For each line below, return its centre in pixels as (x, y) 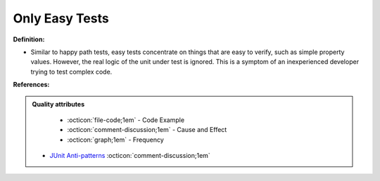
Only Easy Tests (61, 18)
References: (31, 85)
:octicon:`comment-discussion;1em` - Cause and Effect (147, 130)
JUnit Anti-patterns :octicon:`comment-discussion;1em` (130, 156)
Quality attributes (58, 104)
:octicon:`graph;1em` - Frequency (116, 140)
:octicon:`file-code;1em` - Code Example (126, 120)
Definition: (29, 39)
